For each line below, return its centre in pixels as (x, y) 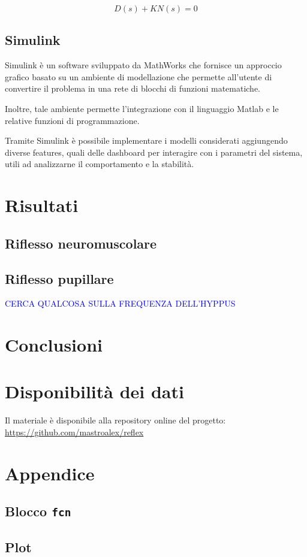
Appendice (50, 473)
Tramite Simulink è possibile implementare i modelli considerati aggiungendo (146, 140)
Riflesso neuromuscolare (81, 243)
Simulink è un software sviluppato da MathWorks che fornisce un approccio (143, 65)
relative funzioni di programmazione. (72, 120)
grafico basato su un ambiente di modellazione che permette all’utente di (139, 76)
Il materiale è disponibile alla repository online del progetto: (115, 420)
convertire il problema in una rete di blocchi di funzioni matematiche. (133, 88)
